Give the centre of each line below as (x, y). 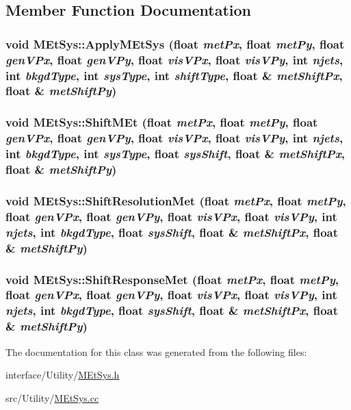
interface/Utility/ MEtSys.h (63, 375)
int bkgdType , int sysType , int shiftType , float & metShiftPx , (174, 75)
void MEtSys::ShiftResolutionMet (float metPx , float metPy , (176, 200)
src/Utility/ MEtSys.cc (52, 397)
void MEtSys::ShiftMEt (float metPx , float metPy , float (162, 122)
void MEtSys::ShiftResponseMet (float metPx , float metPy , (172, 279)
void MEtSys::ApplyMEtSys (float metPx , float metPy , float (175, 43)
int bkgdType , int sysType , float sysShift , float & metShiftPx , (175, 154)
